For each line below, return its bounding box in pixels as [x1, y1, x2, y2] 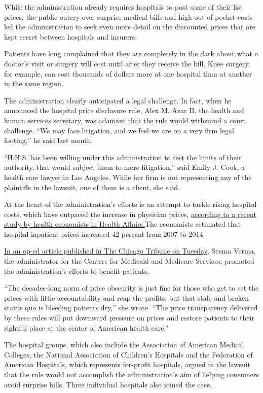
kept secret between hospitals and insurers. [4, 31, 137, 42]
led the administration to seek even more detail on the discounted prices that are [4, 21, 255, 32]
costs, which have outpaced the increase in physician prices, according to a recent [4, 208, 256, 219]
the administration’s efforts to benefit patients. [4, 265, 149, 276]
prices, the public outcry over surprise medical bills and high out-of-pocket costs [4, 11, 253, 22]
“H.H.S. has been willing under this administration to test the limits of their [4, 152, 242, 162]
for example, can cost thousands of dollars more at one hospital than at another [4, 68, 252, 79]
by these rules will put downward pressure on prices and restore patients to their [4, 312, 254, 323]
